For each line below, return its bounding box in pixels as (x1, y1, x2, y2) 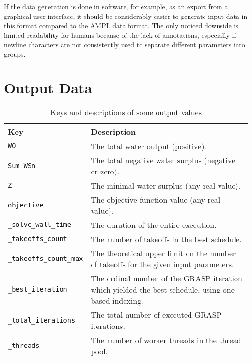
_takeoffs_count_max (8, 254, 83, 262)
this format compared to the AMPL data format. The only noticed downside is (4, 20, 238, 31)
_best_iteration (8, 285, 67, 294)
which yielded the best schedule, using (91, 283, 220, 295)
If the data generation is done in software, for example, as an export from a (4, 1, 228, 11)
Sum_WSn (8, 161, 36, 170)
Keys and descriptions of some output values (50, 106, 202, 118)
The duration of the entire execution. (91, 219, 217, 230)
